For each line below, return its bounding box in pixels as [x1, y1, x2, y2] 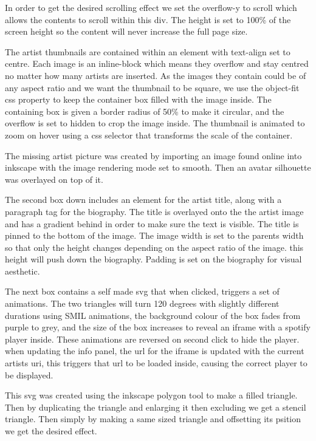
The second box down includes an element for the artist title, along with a [5, 193, 282, 206]
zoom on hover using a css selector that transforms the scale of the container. [5, 128, 293, 141]
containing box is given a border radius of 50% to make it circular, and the [5, 104, 284, 117]
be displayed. [5, 368, 53, 381]
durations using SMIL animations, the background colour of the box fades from [5, 309, 301, 321]
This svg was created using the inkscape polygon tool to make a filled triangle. [5, 389, 298, 402]
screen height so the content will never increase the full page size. [5, 25, 248, 38]
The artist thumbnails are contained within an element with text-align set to [5, 45, 290, 58]
